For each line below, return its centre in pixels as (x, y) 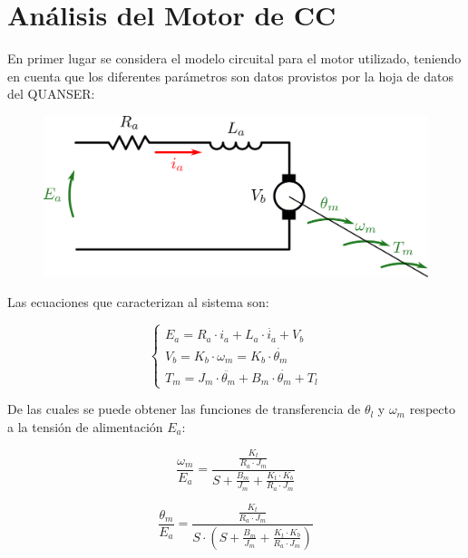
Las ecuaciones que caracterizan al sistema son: (138, 302)
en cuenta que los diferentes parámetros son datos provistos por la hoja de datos (230, 76)
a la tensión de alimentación (85, 426)
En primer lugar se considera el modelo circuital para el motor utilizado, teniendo (234, 58)
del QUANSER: (51, 94)
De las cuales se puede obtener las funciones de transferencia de (184, 409)
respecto (432, 409)
